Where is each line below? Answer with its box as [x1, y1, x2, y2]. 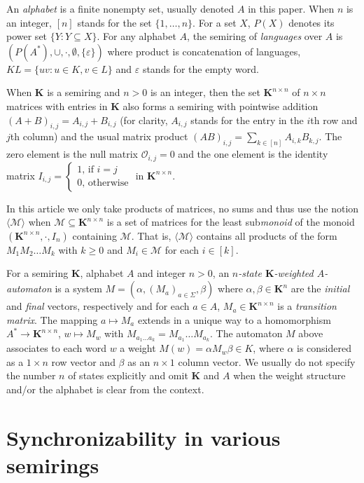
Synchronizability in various [6, 423, 281, 451]
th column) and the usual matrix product [10, 129, 188, 144]
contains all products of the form [196, 228, 337, 243]
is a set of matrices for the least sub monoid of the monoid [106, 215, 355, 229]
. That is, [131, 228, 171, 243]
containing [72, 228, 117, 243]
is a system [55, 281, 102, 296]
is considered [297, 341, 351, 355]
